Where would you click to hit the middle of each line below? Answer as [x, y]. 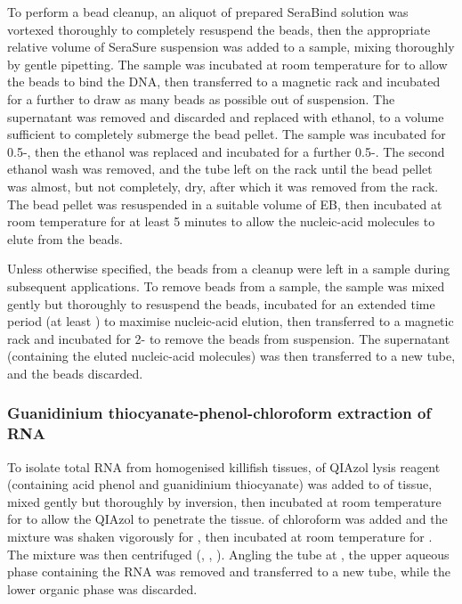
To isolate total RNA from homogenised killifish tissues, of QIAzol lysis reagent [224, 466]
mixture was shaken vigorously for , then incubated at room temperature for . [220, 536]
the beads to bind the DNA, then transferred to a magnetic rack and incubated [224, 82]
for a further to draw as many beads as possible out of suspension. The [201, 98]
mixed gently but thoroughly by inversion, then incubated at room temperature [224, 501]
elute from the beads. [65, 238]
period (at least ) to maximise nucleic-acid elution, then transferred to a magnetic [231, 321]
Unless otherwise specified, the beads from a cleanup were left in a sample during [229, 269]
